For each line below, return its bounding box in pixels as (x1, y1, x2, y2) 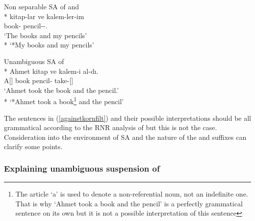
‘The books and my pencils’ (4, 30, 87, 40)
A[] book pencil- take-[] (4, 75, 74, 86)
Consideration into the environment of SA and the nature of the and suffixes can (4, 132, 247, 142)
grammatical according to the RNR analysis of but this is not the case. (4, 122, 217, 133)
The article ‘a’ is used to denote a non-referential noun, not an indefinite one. (15, 189, 248, 199)
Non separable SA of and (4, 1, 79, 11)
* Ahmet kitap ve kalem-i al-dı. (4, 66, 99, 76)
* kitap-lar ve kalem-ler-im (4, 11, 84, 21)
